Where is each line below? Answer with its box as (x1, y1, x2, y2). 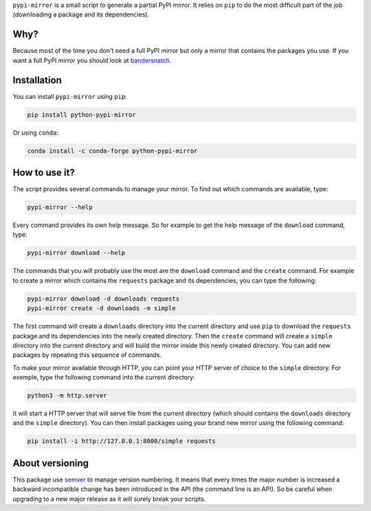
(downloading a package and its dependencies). (12, 10, 150, 19)
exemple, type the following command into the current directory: (12, 373, 195, 382)
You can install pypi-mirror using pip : (12, 92, 127, 100)
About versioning (12, 457, 89, 469)
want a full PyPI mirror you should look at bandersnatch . (12, 56, 172, 65)
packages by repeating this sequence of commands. (12, 351, 162, 359)
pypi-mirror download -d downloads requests (27, 294, 180, 303)
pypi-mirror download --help (27, 249, 126, 257)
